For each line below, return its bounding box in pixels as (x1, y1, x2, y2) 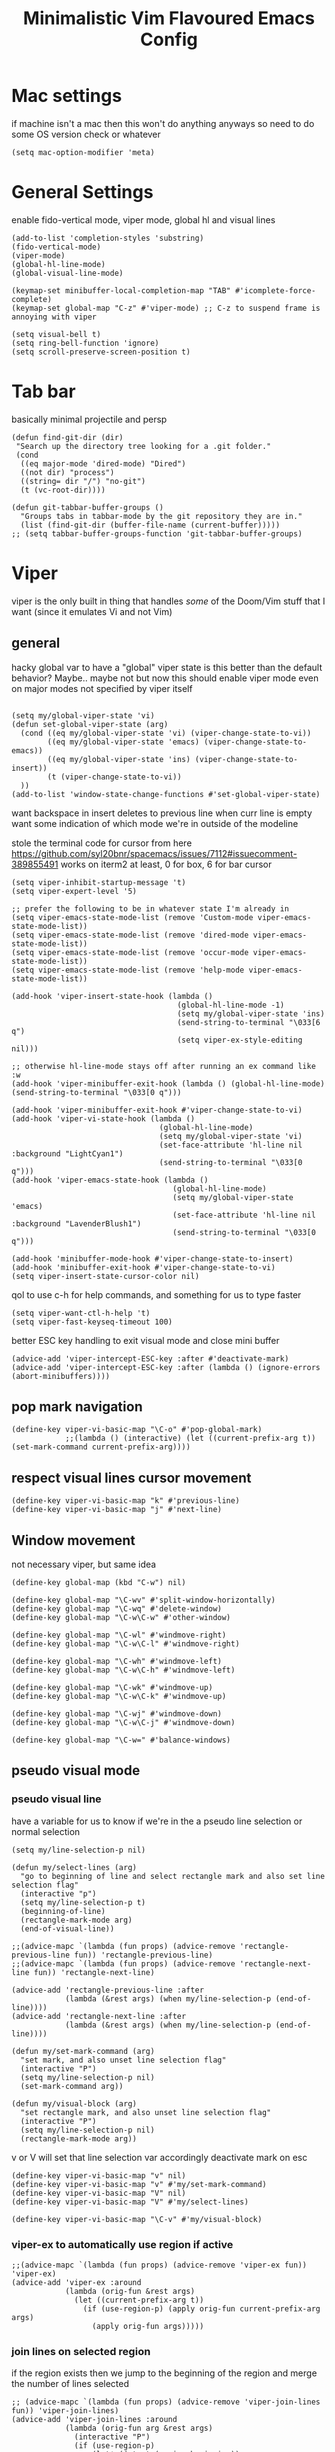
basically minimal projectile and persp (11, 413, 168, 425)
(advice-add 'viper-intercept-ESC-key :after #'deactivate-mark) (11, 1353, 289, 1364)
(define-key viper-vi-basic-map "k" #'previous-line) (11, 1496, 241, 1506)
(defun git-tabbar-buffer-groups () (11, 502, 164, 512)
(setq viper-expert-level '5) (11, 886, 138, 896)
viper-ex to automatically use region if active (11, 2237, 234, 2251)
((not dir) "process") (20, 467, 115, 477)
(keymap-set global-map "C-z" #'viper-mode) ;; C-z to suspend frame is (11, 303, 321, 313)
